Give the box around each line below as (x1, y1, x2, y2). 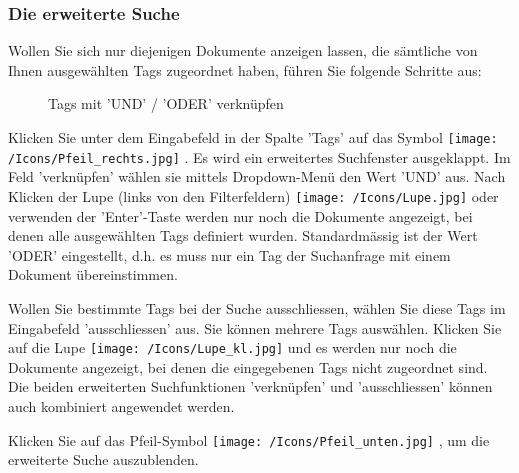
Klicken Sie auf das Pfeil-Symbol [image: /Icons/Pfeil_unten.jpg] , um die (8, 429, 490, 450)
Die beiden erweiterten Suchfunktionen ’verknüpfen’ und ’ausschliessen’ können (8, 376, 493, 397)
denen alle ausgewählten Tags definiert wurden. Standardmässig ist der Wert (8, 225, 478, 246)
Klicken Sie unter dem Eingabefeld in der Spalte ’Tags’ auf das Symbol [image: (8, 127, 498, 147)
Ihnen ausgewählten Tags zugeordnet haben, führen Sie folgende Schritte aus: (8, 59, 482, 80)
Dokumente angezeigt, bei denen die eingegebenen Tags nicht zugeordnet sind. (8, 356, 488, 377)
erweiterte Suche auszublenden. (8, 449, 199, 470)
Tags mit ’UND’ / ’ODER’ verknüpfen (48, 93, 284, 114)
